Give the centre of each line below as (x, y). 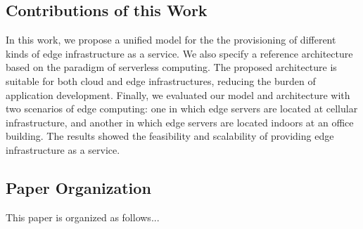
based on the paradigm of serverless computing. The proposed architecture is (171, 67)
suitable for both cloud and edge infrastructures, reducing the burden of (161, 80)
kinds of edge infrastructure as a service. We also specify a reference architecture (179, 53)
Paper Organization (78, 187)
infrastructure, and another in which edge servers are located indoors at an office (180, 122)
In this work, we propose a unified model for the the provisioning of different (171, 40)
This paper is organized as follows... (83, 217)
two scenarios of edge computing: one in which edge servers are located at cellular (182, 109)
